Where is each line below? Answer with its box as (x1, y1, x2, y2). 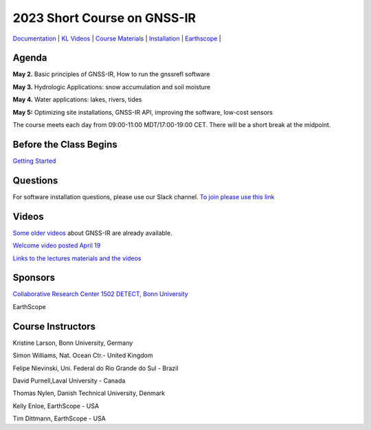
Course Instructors (12, 320, 96, 332)
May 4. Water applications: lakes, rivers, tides (12, 95, 142, 104)
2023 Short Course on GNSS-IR (12, 10, 196, 25)
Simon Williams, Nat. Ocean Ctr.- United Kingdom (12, 351, 154, 360)
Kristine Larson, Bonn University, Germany (12, 339, 133, 347)
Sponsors (12, 272, 55, 284)
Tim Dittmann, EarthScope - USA (12, 414, 106, 422)
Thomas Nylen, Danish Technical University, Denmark (12, 389, 165, 398)
